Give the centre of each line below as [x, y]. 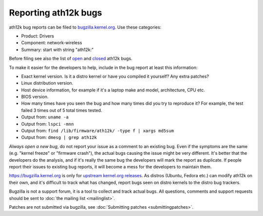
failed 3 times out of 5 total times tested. [62, 110]
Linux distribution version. [47, 83]
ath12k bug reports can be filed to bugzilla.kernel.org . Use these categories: [85, 27]
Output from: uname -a [45, 117]
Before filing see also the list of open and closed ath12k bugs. [71, 59]
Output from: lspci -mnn [47, 124]
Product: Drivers [38, 36]
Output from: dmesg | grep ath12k [59, 137]
